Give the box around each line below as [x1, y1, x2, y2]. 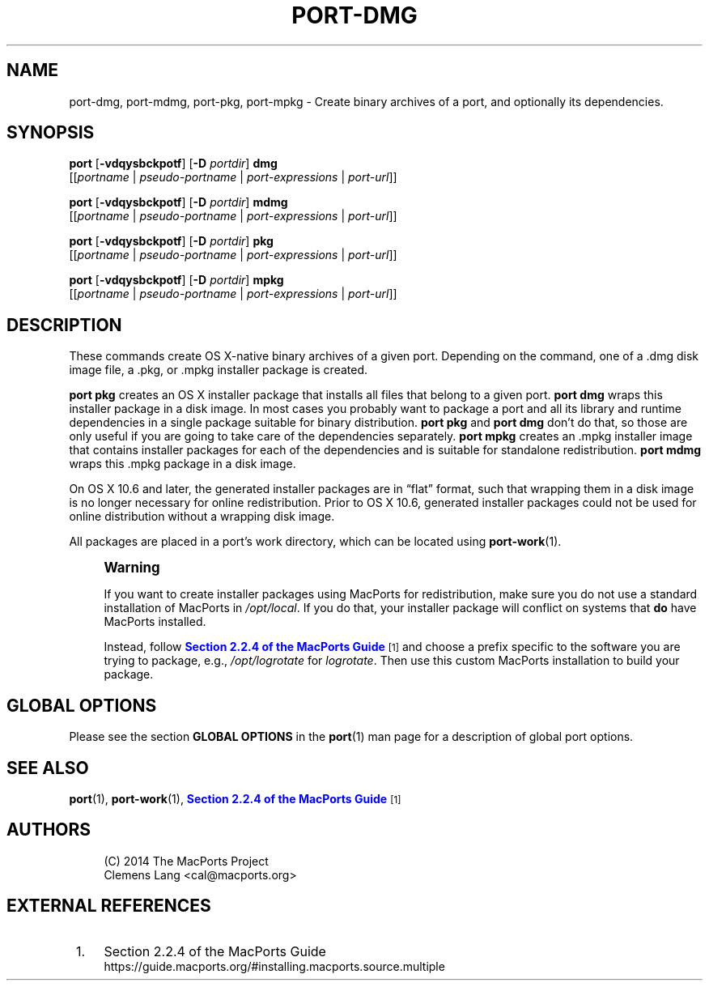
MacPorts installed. [104, 615, 206, 629]
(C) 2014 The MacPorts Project [104, 853, 269, 868]
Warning [104, 559, 160, 576]
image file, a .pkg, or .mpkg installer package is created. [69, 363, 368, 377]
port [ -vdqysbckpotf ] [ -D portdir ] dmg [69, 156, 278, 171]
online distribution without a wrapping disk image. [69, 509, 335, 524]
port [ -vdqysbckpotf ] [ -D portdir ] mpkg [69, 273, 284, 287]
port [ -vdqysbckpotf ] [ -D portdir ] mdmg [69, 195, 288, 210]
